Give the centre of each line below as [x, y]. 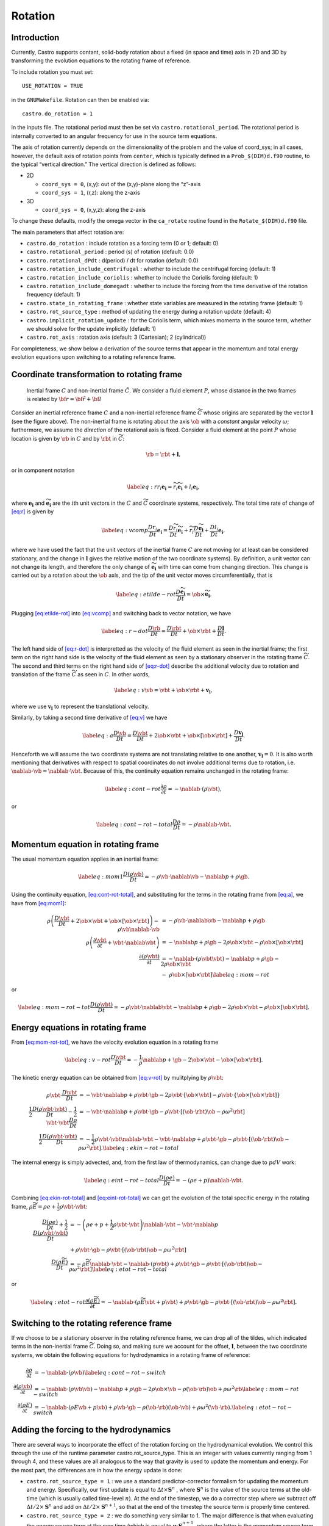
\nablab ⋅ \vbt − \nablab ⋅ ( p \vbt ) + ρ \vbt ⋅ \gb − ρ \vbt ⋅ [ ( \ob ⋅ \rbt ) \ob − [176, 1264]
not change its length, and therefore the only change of [81, 567]
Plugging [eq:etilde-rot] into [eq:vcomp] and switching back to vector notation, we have [121, 613]
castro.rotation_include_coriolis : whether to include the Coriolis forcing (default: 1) [142, 277]
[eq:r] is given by [33, 511]
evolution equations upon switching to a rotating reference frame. [94, 357]
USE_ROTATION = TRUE [53, 86]
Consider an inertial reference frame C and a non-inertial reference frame [104, 413]
